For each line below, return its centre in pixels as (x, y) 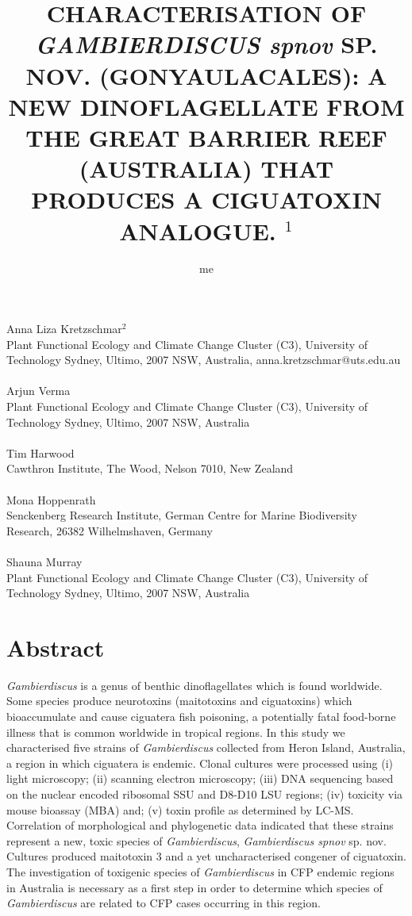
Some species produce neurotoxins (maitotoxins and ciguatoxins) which (179, 701)
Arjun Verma (39, 391)
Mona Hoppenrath (51, 499)
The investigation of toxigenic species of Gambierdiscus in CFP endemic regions (200, 871)
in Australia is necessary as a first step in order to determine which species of (194, 887)
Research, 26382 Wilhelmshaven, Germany (110, 530)
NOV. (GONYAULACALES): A (206, 75)
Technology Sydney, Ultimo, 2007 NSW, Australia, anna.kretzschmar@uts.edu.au (204, 360)
